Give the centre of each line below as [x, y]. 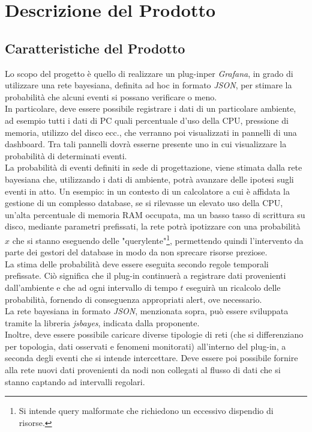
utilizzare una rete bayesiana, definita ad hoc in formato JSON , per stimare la [148, 85]
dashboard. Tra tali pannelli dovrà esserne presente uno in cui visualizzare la [146, 144]
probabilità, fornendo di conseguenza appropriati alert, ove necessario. [133, 299]
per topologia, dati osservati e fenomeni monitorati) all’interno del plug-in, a [145, 346]
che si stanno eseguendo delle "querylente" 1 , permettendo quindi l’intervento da [158, 239]
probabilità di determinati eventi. [66, 155]
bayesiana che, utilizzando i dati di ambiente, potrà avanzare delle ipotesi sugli [149, 179]
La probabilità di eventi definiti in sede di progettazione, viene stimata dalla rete [154, 167]
